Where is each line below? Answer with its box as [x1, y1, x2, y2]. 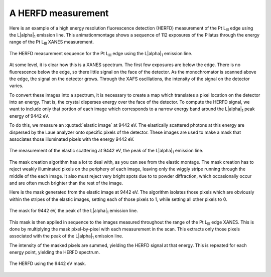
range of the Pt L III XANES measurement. [9, 39, 94, 46]
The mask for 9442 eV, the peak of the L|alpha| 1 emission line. [9, 208, 138, 215]
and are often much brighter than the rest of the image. [9, 180, 123, 186]
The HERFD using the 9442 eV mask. [9, 260, 86, 266]
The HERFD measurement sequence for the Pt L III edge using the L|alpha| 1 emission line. [9, 50, 193, 58]
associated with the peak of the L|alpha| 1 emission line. [9, 233, 123, 240]
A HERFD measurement [9, 8, 109, 19]
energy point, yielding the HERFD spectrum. [9, 249, 100, 255]
